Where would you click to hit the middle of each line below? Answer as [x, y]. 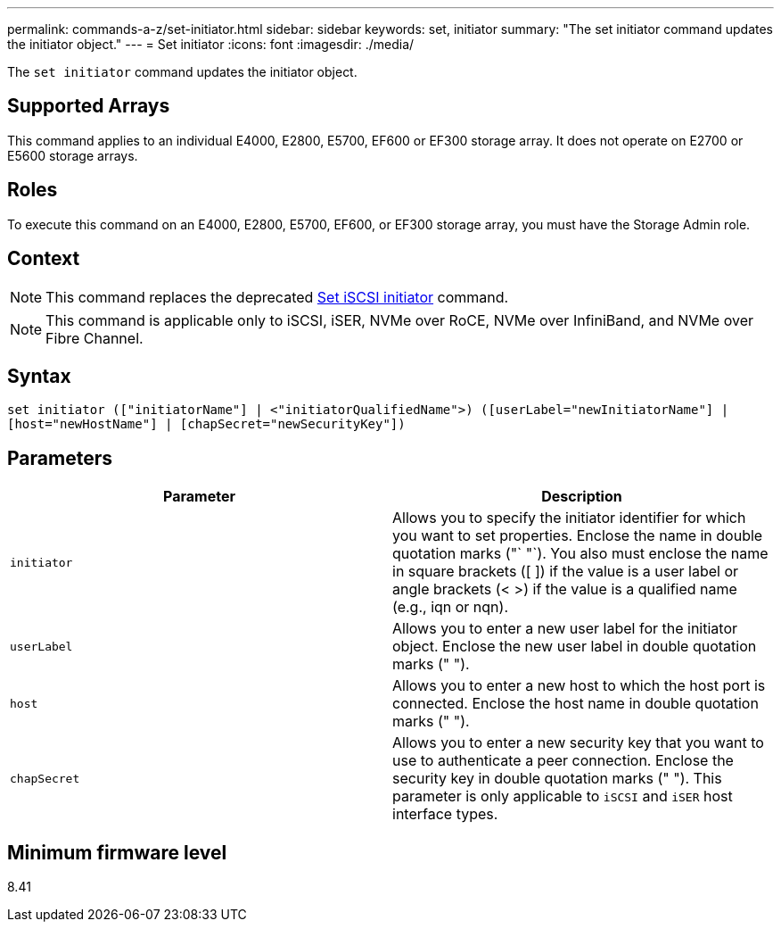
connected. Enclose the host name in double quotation [575, 704]
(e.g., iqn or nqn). [451, 607]
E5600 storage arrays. [73, 155]
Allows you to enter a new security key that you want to [578, 743]
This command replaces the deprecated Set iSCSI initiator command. [277, 297]
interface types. [445, 814]
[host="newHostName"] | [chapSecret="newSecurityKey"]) [206, 424]
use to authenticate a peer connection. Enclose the [563, 761]
